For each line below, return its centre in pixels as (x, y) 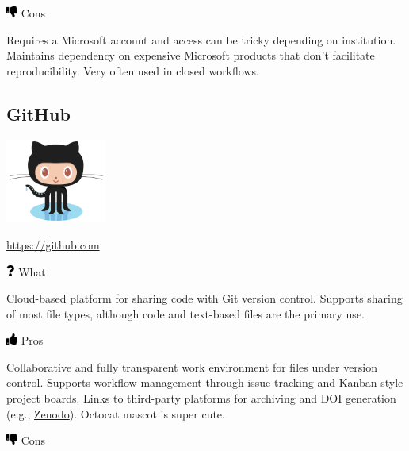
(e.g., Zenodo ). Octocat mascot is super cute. (116, 413)
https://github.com (53, 244)
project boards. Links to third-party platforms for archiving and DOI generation (201, 398)
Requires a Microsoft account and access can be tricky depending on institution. (201, 39)
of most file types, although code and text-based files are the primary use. (185, 313)
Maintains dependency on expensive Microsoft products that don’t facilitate (191, 55)
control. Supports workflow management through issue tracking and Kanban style (205, 382)
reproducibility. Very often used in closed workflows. (133, 70)
